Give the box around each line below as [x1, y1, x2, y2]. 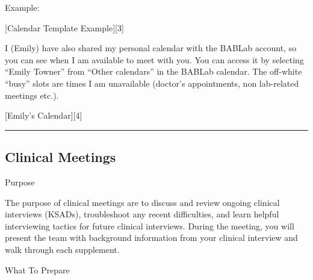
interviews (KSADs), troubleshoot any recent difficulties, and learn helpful [5, 208, 279, 220]
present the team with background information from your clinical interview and [5, 231, 298, 244]
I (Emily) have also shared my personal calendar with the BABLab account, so [5, 42, 297, 54]
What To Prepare [5, 263, 70, 276]
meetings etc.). [5, 89, 59, 101]
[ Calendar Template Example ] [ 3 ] [5, 21, 124, 34]
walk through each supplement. [5, 243, 120, 255]
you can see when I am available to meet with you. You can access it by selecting [5, 53, 304, 66]
